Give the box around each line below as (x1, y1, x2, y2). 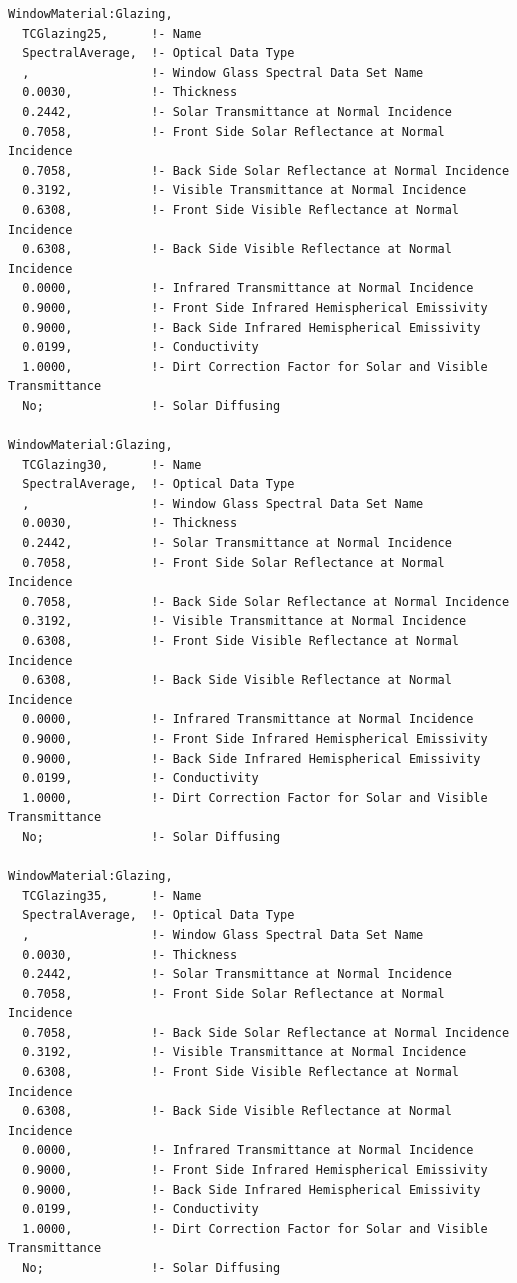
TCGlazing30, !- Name (22, 457, 202, 472)
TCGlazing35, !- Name (22, 888, 202, 903)
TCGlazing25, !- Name (22, 26, 202, 41)
